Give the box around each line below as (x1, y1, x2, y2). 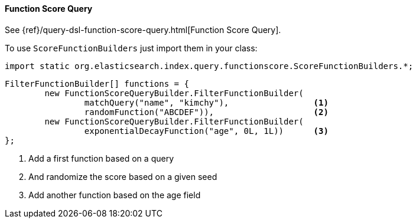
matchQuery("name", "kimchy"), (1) (84, 97, 329, 107)
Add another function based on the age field (28, 189, 201, 200)
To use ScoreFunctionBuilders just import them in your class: (5, 42, 258, 53)
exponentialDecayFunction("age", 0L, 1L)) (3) (84, 126, 329, 136)
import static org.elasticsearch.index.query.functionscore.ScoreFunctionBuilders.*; (5, 61, 414, 71)
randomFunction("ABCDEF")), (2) (84, 107, 329, 117)
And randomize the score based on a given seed (28, 171, 217, 182)
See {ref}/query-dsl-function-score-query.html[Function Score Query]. (5, 24, 281, 35)
